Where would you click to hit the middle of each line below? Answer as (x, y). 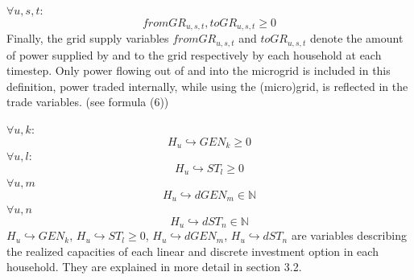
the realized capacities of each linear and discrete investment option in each (193, 251)
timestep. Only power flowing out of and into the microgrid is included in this (199, 70)
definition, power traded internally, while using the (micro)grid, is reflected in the (207, 86)
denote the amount (356, 38)
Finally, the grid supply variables (88, 38)
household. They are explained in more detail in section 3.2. (154, 267)
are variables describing (349, 235)
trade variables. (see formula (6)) (88, 102)
